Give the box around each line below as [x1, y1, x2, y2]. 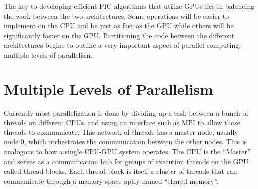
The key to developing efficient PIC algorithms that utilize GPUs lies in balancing [4, 1, 255, 11]
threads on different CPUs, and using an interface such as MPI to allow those [4, 117, 241, 127]
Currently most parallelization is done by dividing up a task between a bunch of [4, 107, 248, 118]
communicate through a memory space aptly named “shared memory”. [4, 175, 219, 186]
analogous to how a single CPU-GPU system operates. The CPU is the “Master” [4, 146, 251, 157]
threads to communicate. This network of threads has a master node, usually [4, 126, 238, 137]
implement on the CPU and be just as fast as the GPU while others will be [4, 20, 234, 31]
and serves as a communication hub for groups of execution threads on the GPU [4, 156, 249, 166]
